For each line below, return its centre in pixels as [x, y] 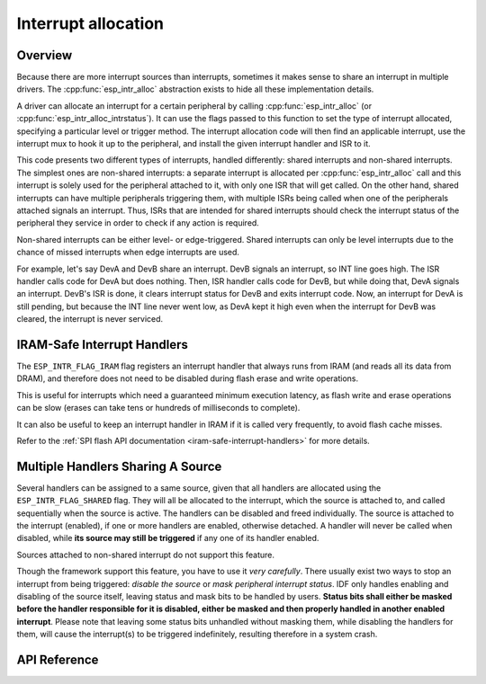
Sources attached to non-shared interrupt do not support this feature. [145, 555]
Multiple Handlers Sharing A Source [119, 466]
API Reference [58, 659]
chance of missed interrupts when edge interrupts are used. [128, 253]
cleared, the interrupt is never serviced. [90, 319]
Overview [45, 55]
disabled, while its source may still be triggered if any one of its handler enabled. [168, 538]
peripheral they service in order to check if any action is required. [138, 223]
